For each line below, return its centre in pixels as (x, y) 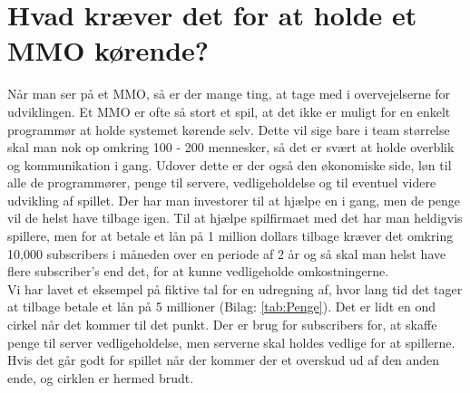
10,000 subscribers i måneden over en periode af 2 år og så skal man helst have (227, 253)
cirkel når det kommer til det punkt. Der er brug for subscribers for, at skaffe (222, 325)
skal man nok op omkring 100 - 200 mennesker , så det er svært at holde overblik (231, 147)
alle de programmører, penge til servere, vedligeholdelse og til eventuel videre (222, 182)
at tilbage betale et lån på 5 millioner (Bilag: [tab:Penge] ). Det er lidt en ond (222, 307)
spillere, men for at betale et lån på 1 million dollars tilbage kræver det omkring (230, 236)
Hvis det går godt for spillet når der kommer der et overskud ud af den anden (224, 360)
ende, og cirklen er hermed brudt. (101, 377)
